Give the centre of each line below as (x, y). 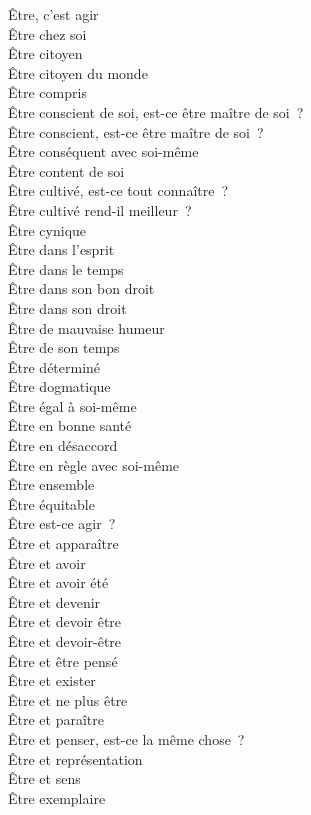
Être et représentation (75, 758)
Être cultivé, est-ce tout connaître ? (118, 190)
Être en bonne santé (70, 425)
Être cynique (47, 229)
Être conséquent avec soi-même (103, 151)
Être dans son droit (67, 307)
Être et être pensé (63, 660)
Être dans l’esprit (61, 249)
